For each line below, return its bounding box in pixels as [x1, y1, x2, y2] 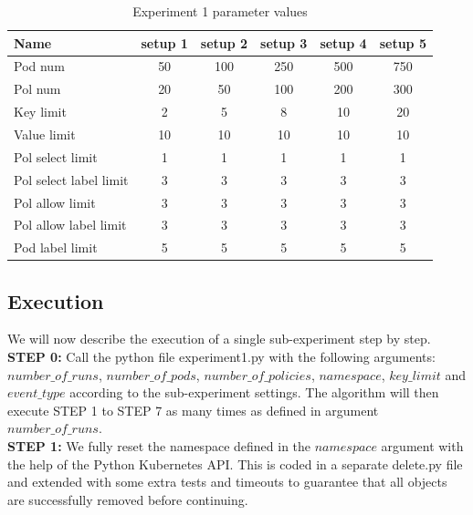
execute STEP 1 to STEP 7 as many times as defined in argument [7, 400, 379, 419]
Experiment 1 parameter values [132, 2, 308, 20]
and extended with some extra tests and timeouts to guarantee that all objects [7, 472, 447, 491]
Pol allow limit [14, 192, 96, 211]
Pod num [14, 57, 65, 76]
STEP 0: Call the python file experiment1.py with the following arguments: [7, 347, 436, 366]
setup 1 [141, 33, 188, 52]
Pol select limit [14, 147, 98, 166]
